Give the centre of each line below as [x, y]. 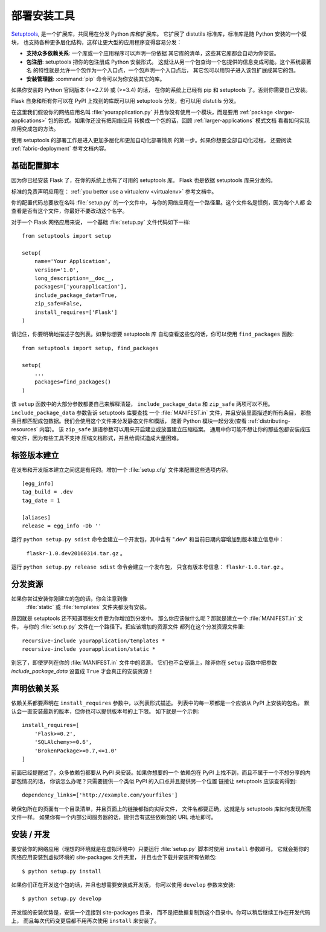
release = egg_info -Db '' [62, 526]
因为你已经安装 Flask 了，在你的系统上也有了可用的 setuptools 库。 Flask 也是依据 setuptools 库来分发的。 [143, 180]
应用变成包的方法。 [35, 129]
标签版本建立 [35, 455]
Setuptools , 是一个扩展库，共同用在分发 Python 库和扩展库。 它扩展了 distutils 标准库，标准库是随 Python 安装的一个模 [159, 34]
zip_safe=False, [58, 304]
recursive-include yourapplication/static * [89, 649]
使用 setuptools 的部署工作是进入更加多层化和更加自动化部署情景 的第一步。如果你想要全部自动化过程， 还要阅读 [152, 140]
